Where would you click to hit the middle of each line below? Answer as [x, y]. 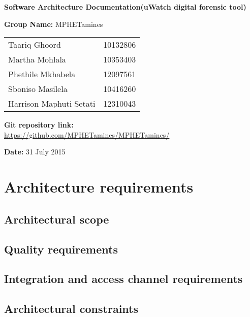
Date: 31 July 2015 [35, 152]
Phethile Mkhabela [42, 74]
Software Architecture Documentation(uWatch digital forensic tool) [125, 7]
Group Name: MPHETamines [54, 24]
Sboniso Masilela [38, 89]
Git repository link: [39, 125]
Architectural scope [57, 219]
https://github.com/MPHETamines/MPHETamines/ [87, 134]
